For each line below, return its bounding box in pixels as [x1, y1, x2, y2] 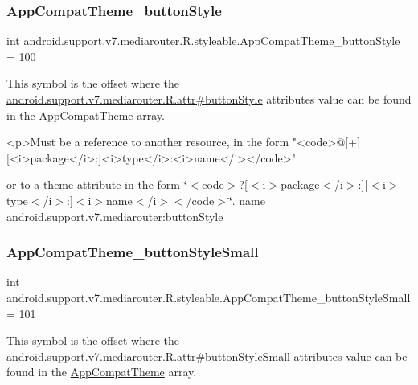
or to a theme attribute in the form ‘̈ [6, 176, 187, 193]
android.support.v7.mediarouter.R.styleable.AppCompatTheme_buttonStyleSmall [6, 289, 411, 305]
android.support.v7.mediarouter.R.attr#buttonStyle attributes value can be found [6, 91, 412, 107]
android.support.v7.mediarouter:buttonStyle [6, 207, 223, 224]
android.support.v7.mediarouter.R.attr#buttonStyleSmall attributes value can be [6, 347, 408, 364]
